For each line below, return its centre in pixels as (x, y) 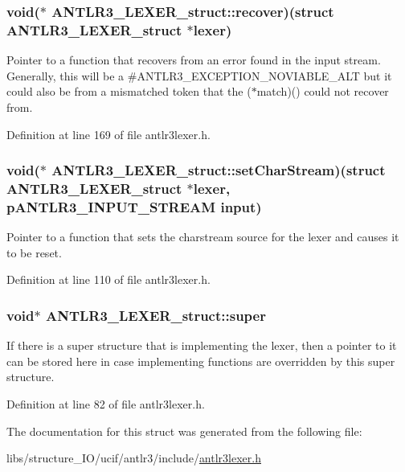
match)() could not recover (323, 91)
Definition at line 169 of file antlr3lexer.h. (108, 134)
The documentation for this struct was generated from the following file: (184, 431)
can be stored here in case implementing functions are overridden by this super (201, 361)
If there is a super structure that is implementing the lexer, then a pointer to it (202, 345)
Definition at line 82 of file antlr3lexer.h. (106, 403)
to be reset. (34, 252)
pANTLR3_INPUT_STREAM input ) (134, 206)
